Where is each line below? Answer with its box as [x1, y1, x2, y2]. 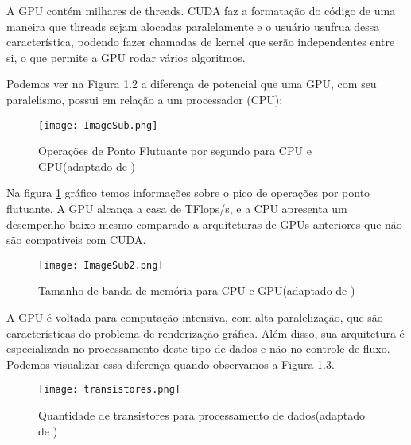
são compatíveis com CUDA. [6, 231, 146, 248]
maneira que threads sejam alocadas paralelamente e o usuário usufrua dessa [6, 17, 380, 34]
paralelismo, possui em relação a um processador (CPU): [6, 91, 283, 107]
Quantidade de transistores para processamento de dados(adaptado [38, 407, 365, 424]
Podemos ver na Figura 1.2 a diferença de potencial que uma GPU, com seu [6, 75, 377, 92]
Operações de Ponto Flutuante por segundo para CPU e [38, 142, 312, 159]
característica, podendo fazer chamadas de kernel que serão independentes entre [6, 33, 395, 50]
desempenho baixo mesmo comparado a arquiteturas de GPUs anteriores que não [6, 215, 402, 232]
